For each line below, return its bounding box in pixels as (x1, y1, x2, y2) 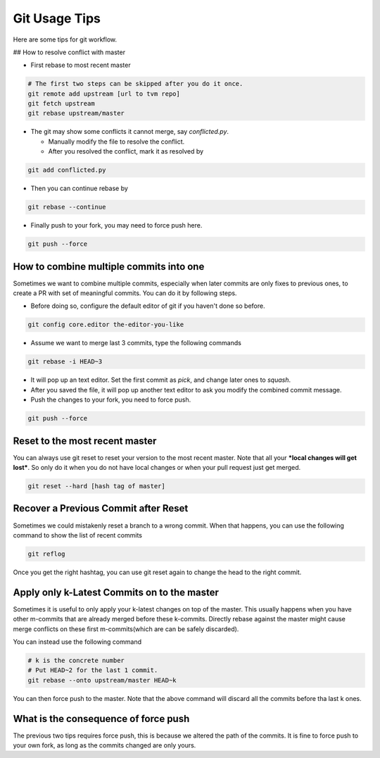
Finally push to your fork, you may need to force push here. (30, 221, 203, 230)
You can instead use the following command (13, 638, 142, 646)
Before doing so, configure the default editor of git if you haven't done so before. (30, 302, 265, 310)
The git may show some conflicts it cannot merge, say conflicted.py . (30, 128, 229, 136)
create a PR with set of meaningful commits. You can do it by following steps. (13, 289, 237, 297)
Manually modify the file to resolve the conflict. (48, 137, 185, 146)
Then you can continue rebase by (30, 184, 128, 193)
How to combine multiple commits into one (13, 261, 205, 273)
